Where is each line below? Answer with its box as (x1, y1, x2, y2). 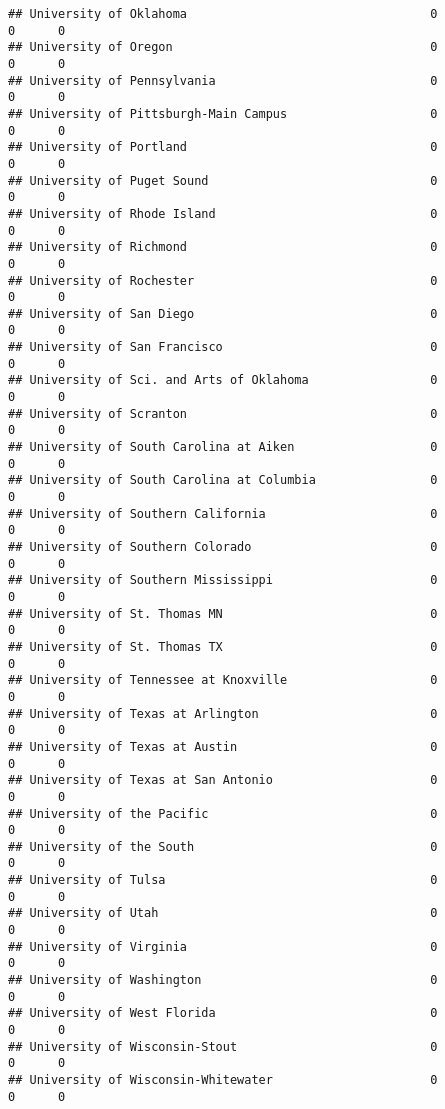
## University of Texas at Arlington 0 (8, 706, 438, 721)
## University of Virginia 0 (8, 939, 438, 954)
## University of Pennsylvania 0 (8, 73, 438, 88)
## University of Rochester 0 (8, 273, 438, 288)
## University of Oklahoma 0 (8, 7, 438, 21)
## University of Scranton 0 (8, 406, 438, 421)
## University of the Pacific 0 (8, 806, 438, 821)
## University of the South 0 (8, 839, 438, 854)
